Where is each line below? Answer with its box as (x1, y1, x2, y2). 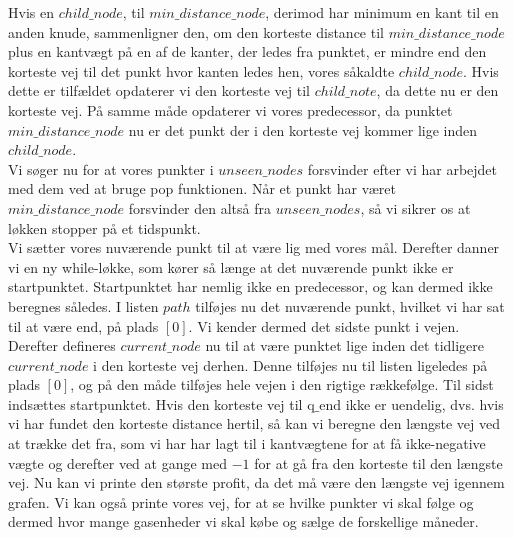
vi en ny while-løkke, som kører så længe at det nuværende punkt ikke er (8, 256, 454, 277)
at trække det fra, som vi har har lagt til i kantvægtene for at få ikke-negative (8, 433, 486, 454)
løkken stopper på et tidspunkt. (8, 217, 201, 238)
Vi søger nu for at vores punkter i (8, 158, 214, 179)
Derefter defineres (8, 335, 116, 356)
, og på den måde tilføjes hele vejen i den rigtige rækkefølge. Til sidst (70, 374, 494, 395)
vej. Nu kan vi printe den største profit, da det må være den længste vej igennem (8, 472, 505, 493)
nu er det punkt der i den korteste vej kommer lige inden (128, 119, 478, 140)
